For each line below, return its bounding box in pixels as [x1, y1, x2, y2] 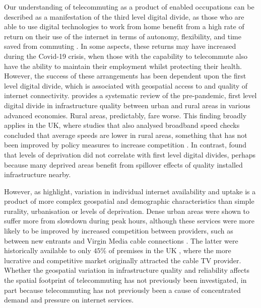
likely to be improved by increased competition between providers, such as [4, 225, 233, 236]
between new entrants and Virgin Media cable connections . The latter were [4, 235, 238, 246]
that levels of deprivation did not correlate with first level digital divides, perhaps [4, 149, 256, 160]
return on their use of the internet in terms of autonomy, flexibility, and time [4, 31, 241, 41]
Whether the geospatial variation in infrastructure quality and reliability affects [4, 265, 250, 275]
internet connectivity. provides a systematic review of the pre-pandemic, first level [4, 90, 257, 101]
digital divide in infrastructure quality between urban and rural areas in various [4, 100, 250, 110]
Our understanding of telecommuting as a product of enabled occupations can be [4, 2, 254, 12]
